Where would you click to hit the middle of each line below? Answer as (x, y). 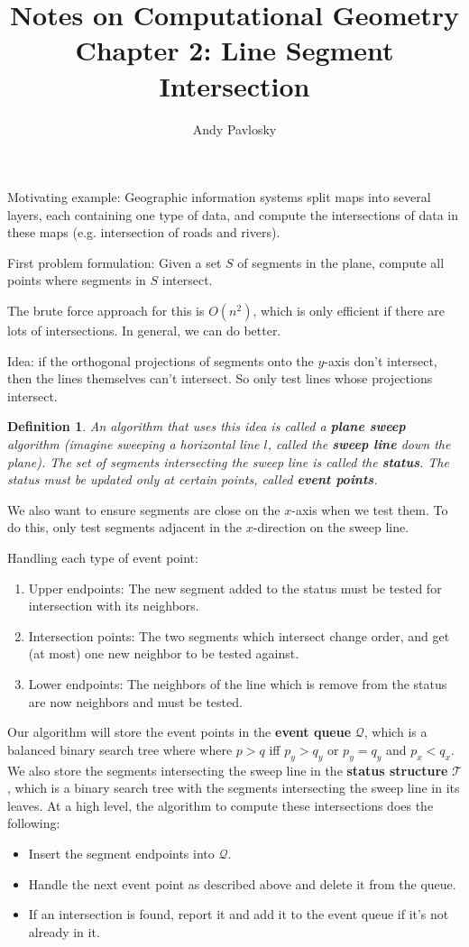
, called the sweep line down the (359, 444)
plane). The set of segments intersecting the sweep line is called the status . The (228, 461)
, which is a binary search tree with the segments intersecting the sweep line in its (234, 788)
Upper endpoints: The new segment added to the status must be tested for (235, 588)
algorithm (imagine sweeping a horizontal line (133, 444)
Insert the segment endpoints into (121, 853)
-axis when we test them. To (370, 509)
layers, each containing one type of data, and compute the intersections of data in (233, 214)
